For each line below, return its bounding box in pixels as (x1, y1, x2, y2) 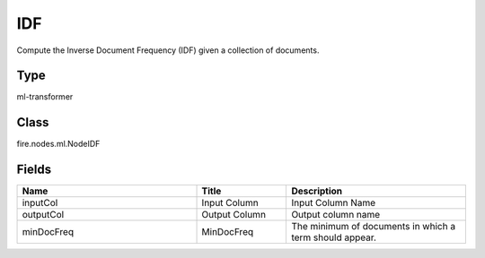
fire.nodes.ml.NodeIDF (16, 139, 101, 150)
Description (291, 185, 343, 197)
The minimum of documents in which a (291, 220, 456, 233)
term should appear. (291, 231, 377, 244)
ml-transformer (16, 91, 74, 102)
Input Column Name (291, 197, 376, 210)
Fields (16, 162, 52, 177)
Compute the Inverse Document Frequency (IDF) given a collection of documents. (16, 45, 320, 56)
